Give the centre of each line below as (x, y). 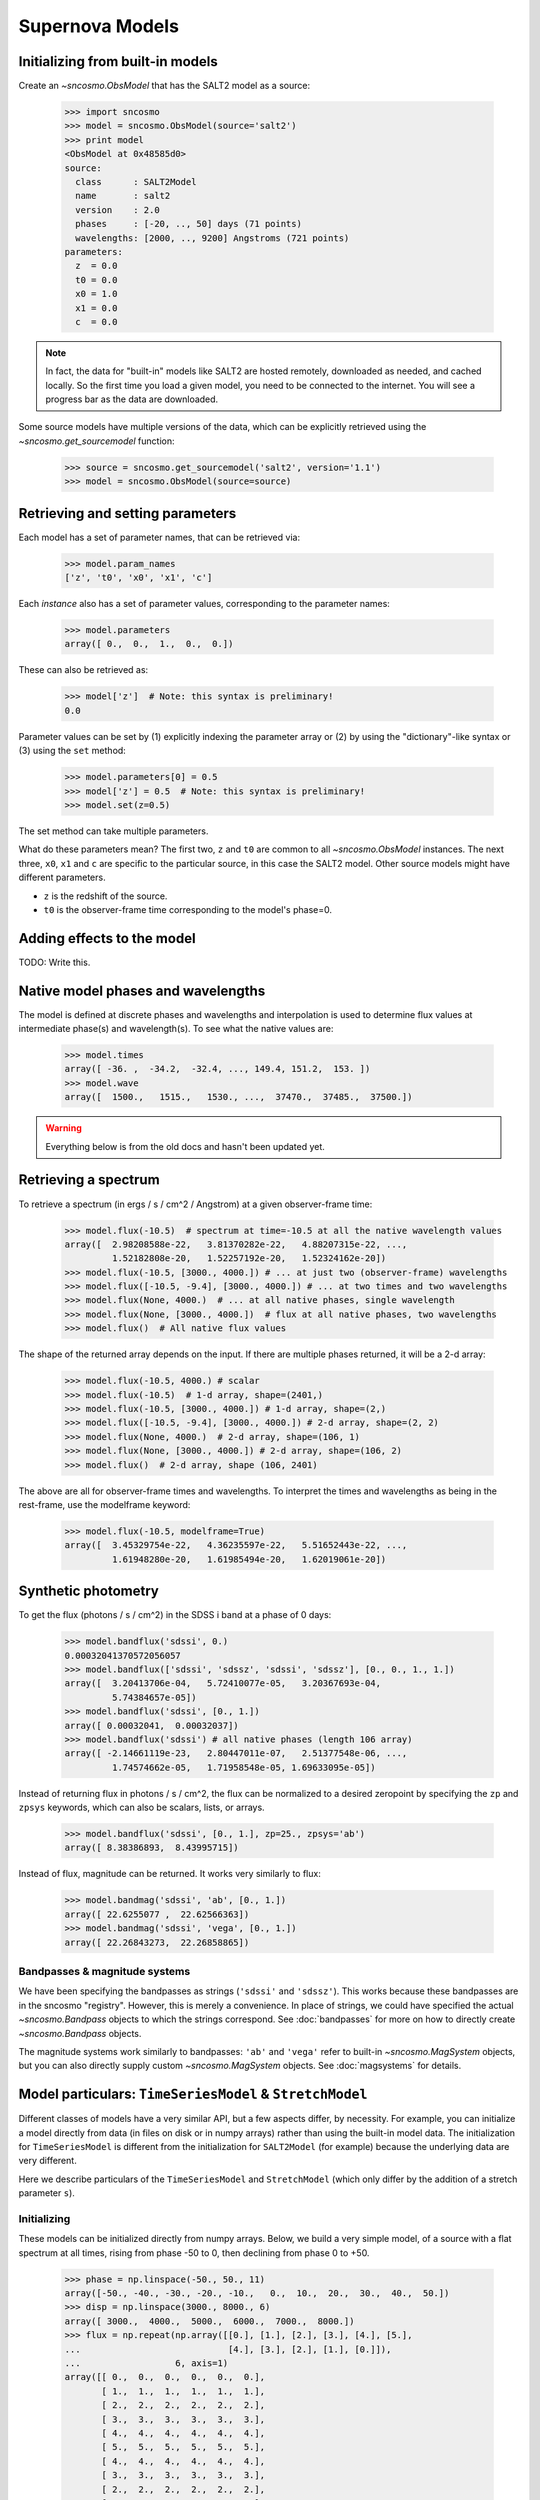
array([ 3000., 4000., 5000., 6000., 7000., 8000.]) (209, 2321)
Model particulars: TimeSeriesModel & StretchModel (193, 2094)
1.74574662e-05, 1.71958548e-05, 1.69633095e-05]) (243, 1767)
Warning (63, 1128)
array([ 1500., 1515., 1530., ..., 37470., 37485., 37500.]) (238, 1097)
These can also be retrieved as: (83, 670)
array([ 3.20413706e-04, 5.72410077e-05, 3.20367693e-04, (223, 1683)
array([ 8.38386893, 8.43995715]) (151, 1848)
